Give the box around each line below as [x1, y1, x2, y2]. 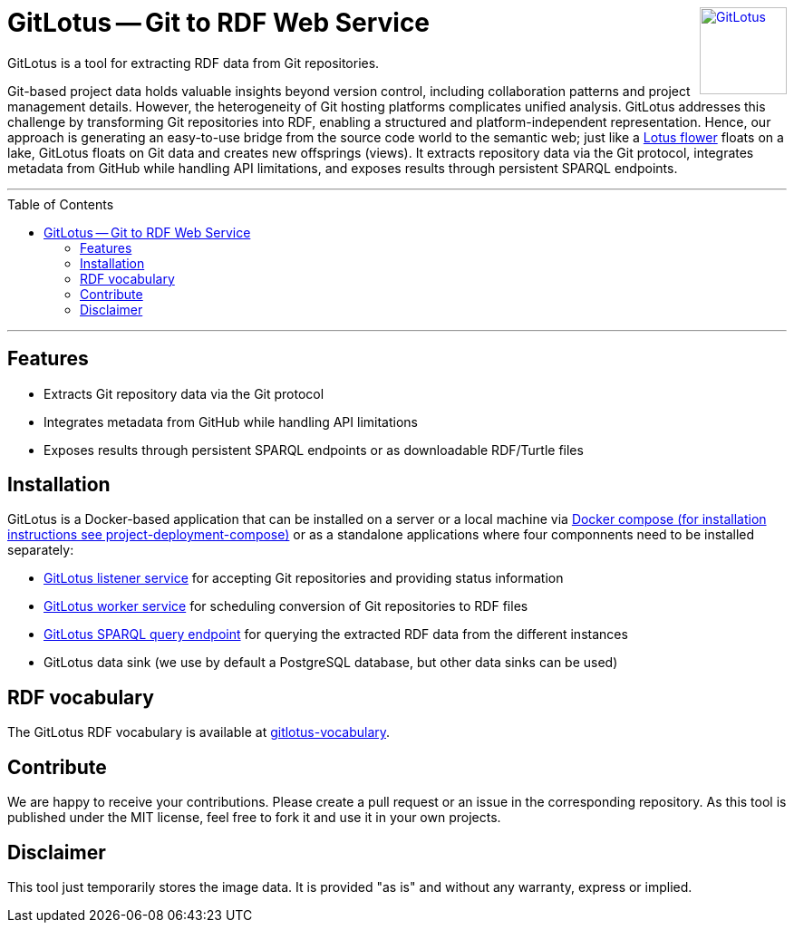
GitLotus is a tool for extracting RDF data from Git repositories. [7, 54, 380, 71]
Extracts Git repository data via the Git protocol [44, 385, 324, 402]
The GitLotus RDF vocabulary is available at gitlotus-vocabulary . [7, 724, 391, 741]
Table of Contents [7, 196, 114, 212]
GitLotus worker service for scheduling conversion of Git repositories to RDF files [44, 598, 528, 615]
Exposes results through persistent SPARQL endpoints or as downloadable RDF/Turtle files [44, 441, 584, 458]
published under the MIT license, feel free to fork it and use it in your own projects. [7, 809, 501, 826]
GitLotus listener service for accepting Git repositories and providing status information [44, 570, 564, 586]
